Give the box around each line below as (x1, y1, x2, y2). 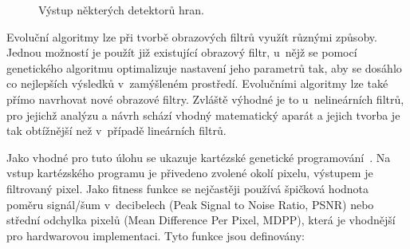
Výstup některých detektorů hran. (38, 2, 204, 18)
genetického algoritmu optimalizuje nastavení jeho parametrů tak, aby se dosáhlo (6, 59, 402, 76)
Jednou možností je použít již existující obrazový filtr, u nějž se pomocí (6, 44, 357, 61)
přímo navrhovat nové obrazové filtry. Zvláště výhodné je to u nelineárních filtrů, (6, 90, 404, 107)
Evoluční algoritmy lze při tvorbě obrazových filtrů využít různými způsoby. (6, 28, 377, 45)
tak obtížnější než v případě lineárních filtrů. (6, 122, 227, 139)
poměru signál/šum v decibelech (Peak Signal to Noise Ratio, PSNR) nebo (6, 196, 374, 212)
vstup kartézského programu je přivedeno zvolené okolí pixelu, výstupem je (6, 164, 373, 181)
